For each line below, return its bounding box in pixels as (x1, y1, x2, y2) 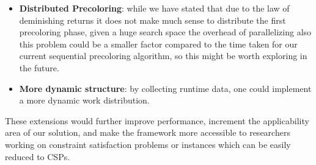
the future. (19, 61, 59, 74)
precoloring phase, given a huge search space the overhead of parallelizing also (19, 26, 312, 38)
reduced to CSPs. (5, 150, 70, 163)
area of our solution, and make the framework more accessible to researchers (5, 126, 290, 139)
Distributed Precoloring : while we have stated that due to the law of (19, 2, 290, 14)
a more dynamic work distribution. (19, 94, 150, 107)
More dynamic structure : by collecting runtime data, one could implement (19, 82, 312, 94)
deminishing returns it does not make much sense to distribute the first (19, 13, 286, 26)
